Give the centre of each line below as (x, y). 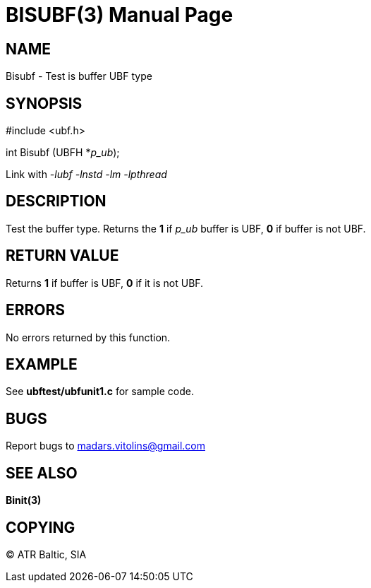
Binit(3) (24, 500)
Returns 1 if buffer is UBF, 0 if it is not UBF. (105, 283)
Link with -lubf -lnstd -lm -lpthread (86, 175)
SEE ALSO (42, 473)
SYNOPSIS (44, 103)
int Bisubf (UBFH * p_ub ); (63, 153)
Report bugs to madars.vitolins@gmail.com (105, 446)
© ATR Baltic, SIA (46, 554)
